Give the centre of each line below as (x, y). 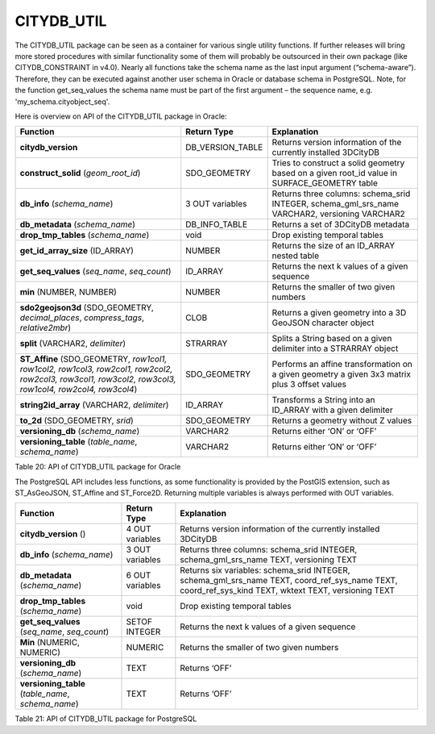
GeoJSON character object (323, 323)
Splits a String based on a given (332, 339)
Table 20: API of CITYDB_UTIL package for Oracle (98, 467)
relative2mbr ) (46, 328)
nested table (296, 256)
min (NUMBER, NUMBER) (68, 292)
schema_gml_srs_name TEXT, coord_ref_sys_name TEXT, (289, 581)
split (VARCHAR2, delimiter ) (73, 344)
